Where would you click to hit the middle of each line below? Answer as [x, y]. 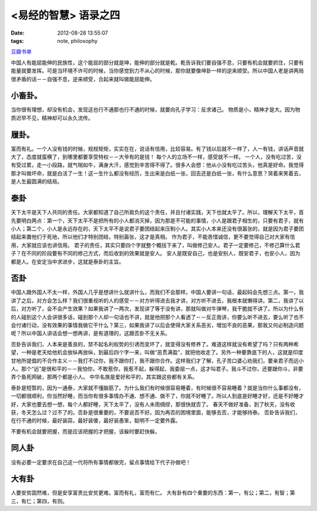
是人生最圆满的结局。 [37, 181]
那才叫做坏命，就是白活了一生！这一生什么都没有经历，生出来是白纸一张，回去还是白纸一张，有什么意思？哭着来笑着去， [157, 173]
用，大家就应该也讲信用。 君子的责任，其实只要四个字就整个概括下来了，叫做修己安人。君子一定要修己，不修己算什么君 [156, 245]
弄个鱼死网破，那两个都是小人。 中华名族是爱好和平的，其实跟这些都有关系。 [104, 377]
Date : [18, 33]
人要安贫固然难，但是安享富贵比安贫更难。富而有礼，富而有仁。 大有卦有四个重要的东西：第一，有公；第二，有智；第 [153, 493]
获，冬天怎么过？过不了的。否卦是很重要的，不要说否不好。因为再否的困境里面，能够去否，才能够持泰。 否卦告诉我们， [156, 412]
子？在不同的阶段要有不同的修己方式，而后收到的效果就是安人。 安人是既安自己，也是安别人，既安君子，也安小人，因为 [156, 253]
